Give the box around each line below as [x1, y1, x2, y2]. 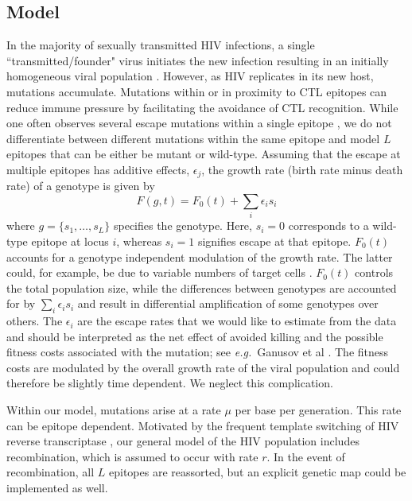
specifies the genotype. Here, [113, 217, 252, 234]
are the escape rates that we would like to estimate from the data [77, 313, 397, 329]
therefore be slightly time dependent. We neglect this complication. [6, 375, 333, 391]
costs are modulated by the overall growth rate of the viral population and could [6, 359, 400, 375]
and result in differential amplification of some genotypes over [77, 295, 379, 312]
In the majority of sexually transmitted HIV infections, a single [6, 37, 315, 53]
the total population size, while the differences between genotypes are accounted [6, 279, 397, 296]
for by [6, 295, 36, 312]
